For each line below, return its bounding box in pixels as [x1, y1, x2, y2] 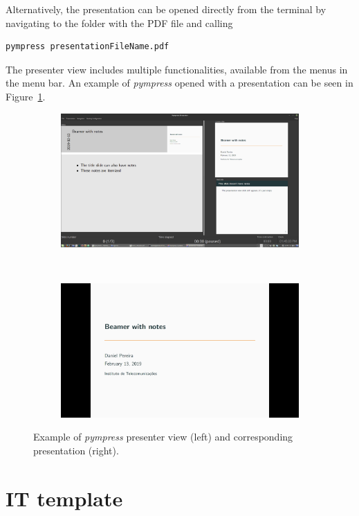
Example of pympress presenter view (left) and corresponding [33, 429, 293, 444]
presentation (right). [33, 443, 119, 457]
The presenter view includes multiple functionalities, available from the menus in [6, 62, 348, 76]
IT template [6, 483, 123, 512]
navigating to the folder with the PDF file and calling [6, 15, 233, 30]
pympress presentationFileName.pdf [6, 42, 169, 52]
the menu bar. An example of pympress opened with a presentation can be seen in [6, 75, 353, 90]
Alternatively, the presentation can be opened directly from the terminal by [6, 2, 326, 16]
